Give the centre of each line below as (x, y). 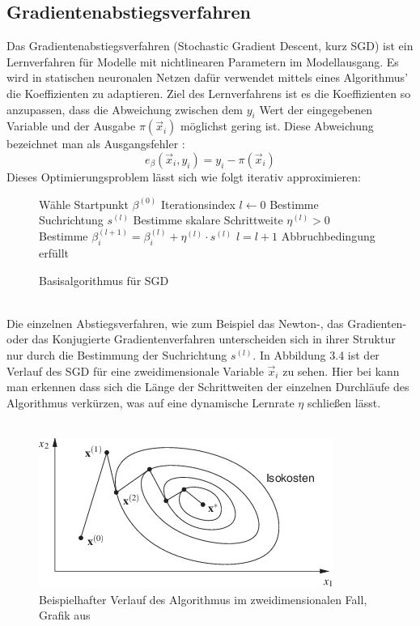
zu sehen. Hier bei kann (341, 370)
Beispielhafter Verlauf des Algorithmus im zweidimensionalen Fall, (203, 599)
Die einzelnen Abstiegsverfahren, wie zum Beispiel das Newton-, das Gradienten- (207, 323)
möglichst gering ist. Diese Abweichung (277, 126)
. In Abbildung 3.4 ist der (316, 354)
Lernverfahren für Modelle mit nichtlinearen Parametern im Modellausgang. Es (203, 61)
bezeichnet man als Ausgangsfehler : (96, 144)
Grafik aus (65, 615)
